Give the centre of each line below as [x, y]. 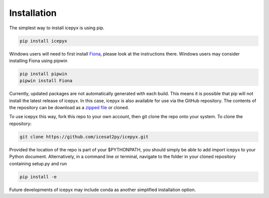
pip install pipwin [43, 74]
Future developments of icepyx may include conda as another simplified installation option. [103, 190]
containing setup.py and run [38, 163]
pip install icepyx [43, 41]
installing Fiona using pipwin [38, 61]
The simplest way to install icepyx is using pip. [57, 28]
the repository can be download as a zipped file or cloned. [69, 108]
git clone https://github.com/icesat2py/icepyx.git [84, 137]
